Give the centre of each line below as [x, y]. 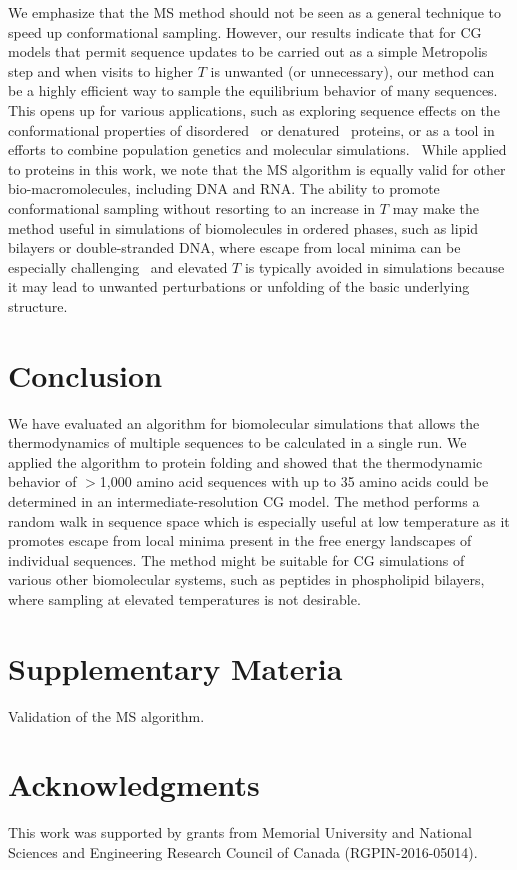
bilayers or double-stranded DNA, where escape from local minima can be [234, 247]
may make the [435, 207]
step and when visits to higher [100, 70]
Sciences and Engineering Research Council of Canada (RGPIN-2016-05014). [243, 852]
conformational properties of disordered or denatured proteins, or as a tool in [251, 129]
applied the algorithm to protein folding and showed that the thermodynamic [245, 461]
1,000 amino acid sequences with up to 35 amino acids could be [294, 481]
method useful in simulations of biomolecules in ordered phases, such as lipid [243, 227]
